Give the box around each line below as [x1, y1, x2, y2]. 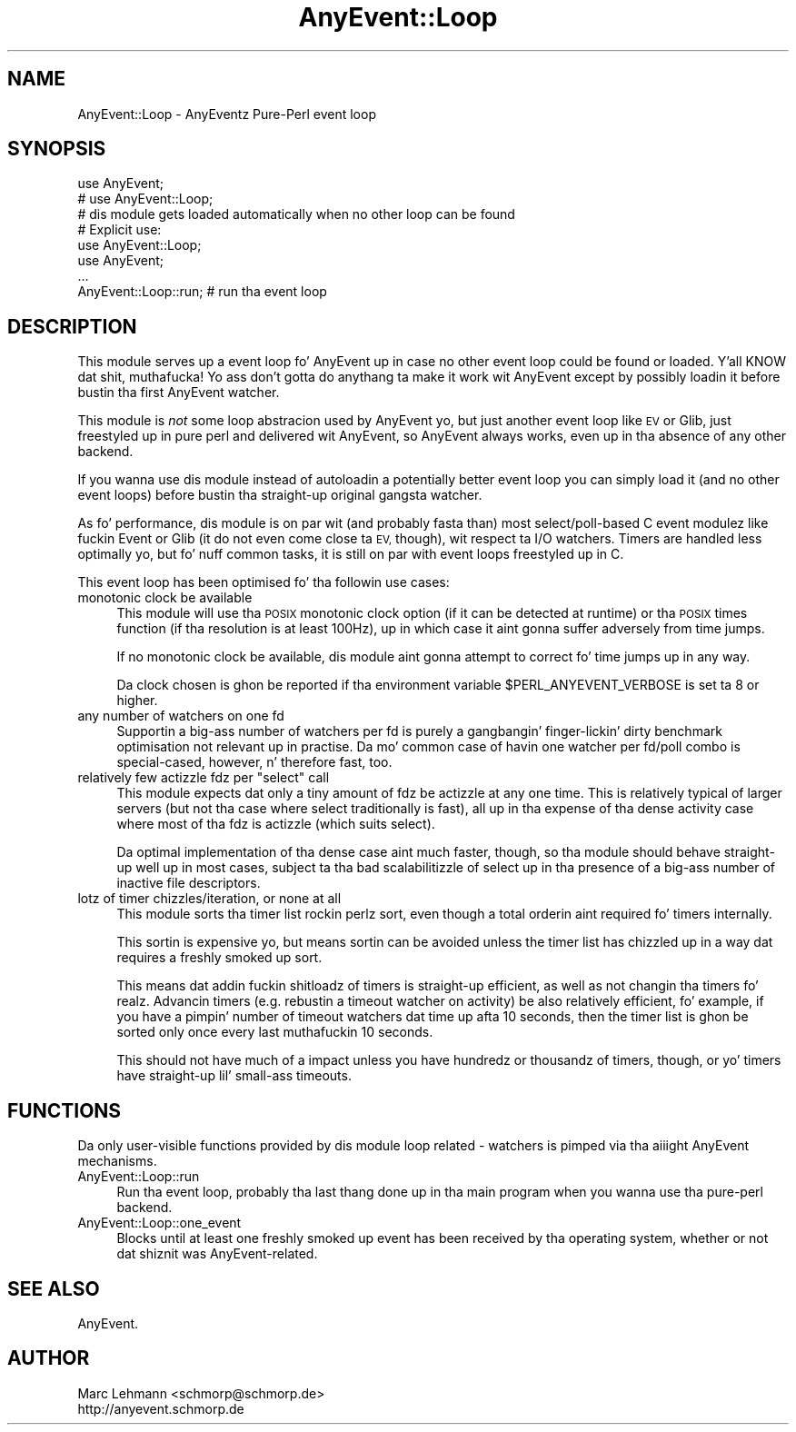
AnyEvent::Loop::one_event [77, 1215, 242, 1231]
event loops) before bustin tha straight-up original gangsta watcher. [77, 487, 483, 503]
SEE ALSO [7, 1277, 100, 1300]
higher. [116, 692, 158, 709]
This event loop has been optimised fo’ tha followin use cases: [77, 574, 450, 591]
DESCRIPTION [7, 314, 137, 338]
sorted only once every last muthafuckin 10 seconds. [116, 1024, 433, 1040]
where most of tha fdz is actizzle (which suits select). [116, 816, 435, 832]
